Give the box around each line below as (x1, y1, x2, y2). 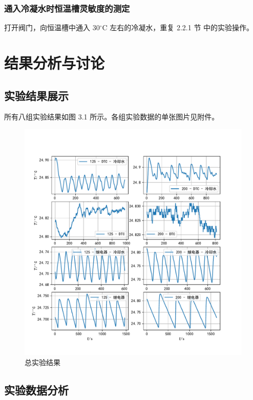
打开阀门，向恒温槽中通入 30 (4, 22, 100, 33)
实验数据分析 (4, 382, 69, 397)
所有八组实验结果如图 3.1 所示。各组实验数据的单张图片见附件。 (4, 111, 219, 122)
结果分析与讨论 (4, 52, 105, 73)
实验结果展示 (4, 87, 69, 103)
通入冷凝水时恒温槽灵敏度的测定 (4, 2, 130, 14)
